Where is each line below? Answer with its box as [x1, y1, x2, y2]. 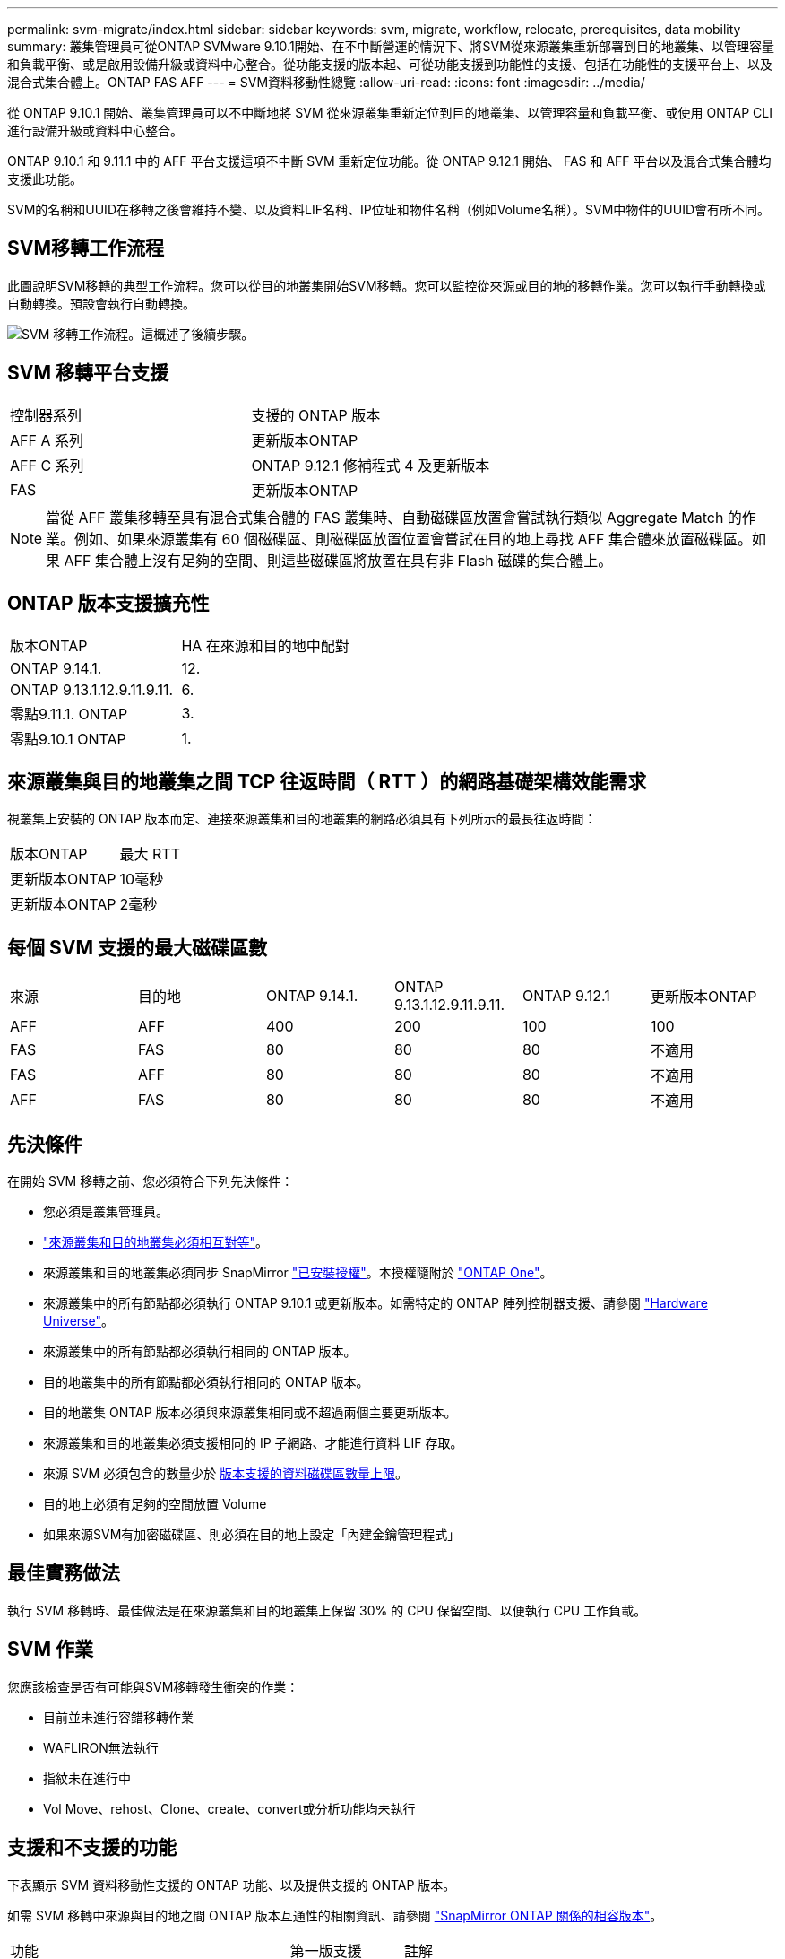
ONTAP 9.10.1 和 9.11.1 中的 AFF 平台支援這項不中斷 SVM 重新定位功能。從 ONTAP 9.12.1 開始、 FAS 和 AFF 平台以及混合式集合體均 [7, 153, 772, 169]
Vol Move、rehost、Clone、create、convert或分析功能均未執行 [43, 1800, 416, 1816]
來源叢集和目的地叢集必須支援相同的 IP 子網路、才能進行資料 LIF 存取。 [43, 1435, 463, 1451]
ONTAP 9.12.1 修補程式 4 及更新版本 [251, 456, 490, 475]
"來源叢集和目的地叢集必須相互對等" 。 [43, 1234, 269, 1250]
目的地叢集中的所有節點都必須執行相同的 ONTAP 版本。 [43, 1374, 369, 1390]
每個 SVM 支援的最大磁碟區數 [7, 936, 267, 959]
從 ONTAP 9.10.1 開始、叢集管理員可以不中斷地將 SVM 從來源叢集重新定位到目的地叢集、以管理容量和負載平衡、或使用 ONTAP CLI [7, 105, 772, 120]
